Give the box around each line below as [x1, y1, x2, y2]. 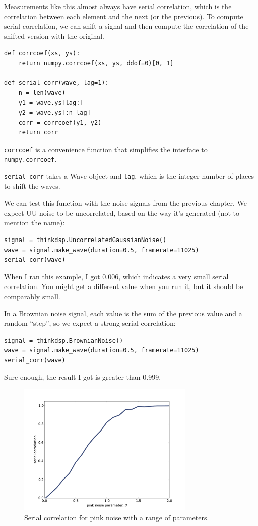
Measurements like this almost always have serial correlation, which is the [4, 1, 232, 11]
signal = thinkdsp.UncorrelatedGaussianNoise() [4, 236, 167, 244]
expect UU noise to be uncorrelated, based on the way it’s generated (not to [4, 207, 239, 218]
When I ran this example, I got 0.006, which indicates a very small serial [4, 271, 229, 281]
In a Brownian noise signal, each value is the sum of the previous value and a [4, 308, 242, 318]
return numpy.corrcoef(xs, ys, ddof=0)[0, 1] [18, 59, 174, 67]
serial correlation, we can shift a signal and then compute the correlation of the [4, 21, 249, 31]
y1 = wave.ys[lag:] [18, 99, 84, 107]
